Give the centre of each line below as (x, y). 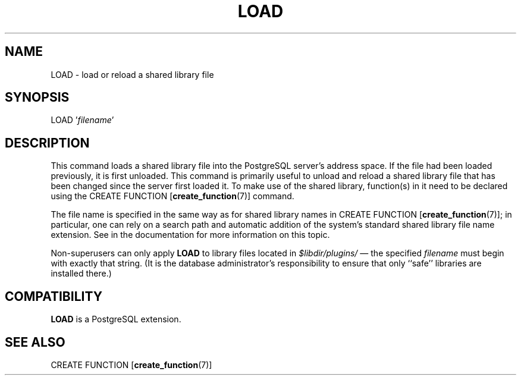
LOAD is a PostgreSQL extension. (116, 319)
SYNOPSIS (37, 98)
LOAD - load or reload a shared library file (132, 74)
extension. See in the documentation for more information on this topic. (190, 235)
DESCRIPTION (47, 143)
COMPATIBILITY (54, 296)
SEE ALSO (35, 342)
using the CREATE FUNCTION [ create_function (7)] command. (172, 196)
